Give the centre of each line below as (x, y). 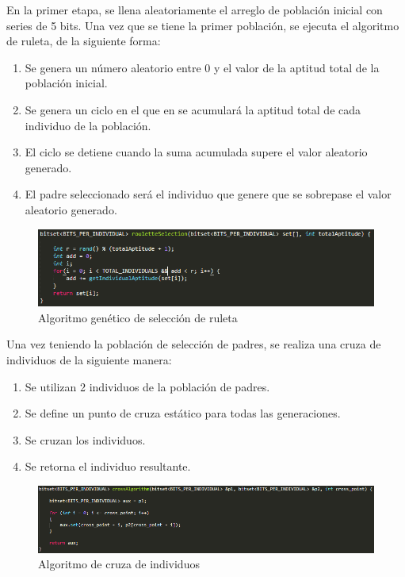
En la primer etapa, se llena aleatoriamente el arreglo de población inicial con (195, 10)
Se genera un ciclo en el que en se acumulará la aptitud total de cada (193, 109)
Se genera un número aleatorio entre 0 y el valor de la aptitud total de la (202, 67)
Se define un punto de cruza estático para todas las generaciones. (183, 413)
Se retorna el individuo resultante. (108, 466)
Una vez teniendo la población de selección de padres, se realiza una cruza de (194, 344)
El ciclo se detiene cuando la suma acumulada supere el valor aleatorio (196, 152)
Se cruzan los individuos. (85, 439)
